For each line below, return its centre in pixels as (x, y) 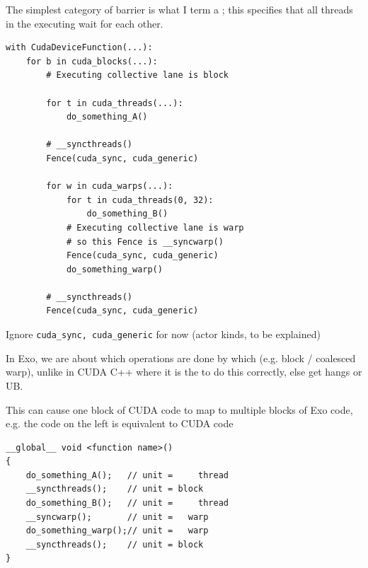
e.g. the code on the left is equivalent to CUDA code (120, 423)
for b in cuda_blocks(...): (92, 61)
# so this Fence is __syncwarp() (145, 242)
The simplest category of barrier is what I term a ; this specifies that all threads (179, 9)
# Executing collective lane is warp (155, 227)
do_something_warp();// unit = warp (117, 531)
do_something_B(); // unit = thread (127, 503)
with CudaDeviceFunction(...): (79, 48)
